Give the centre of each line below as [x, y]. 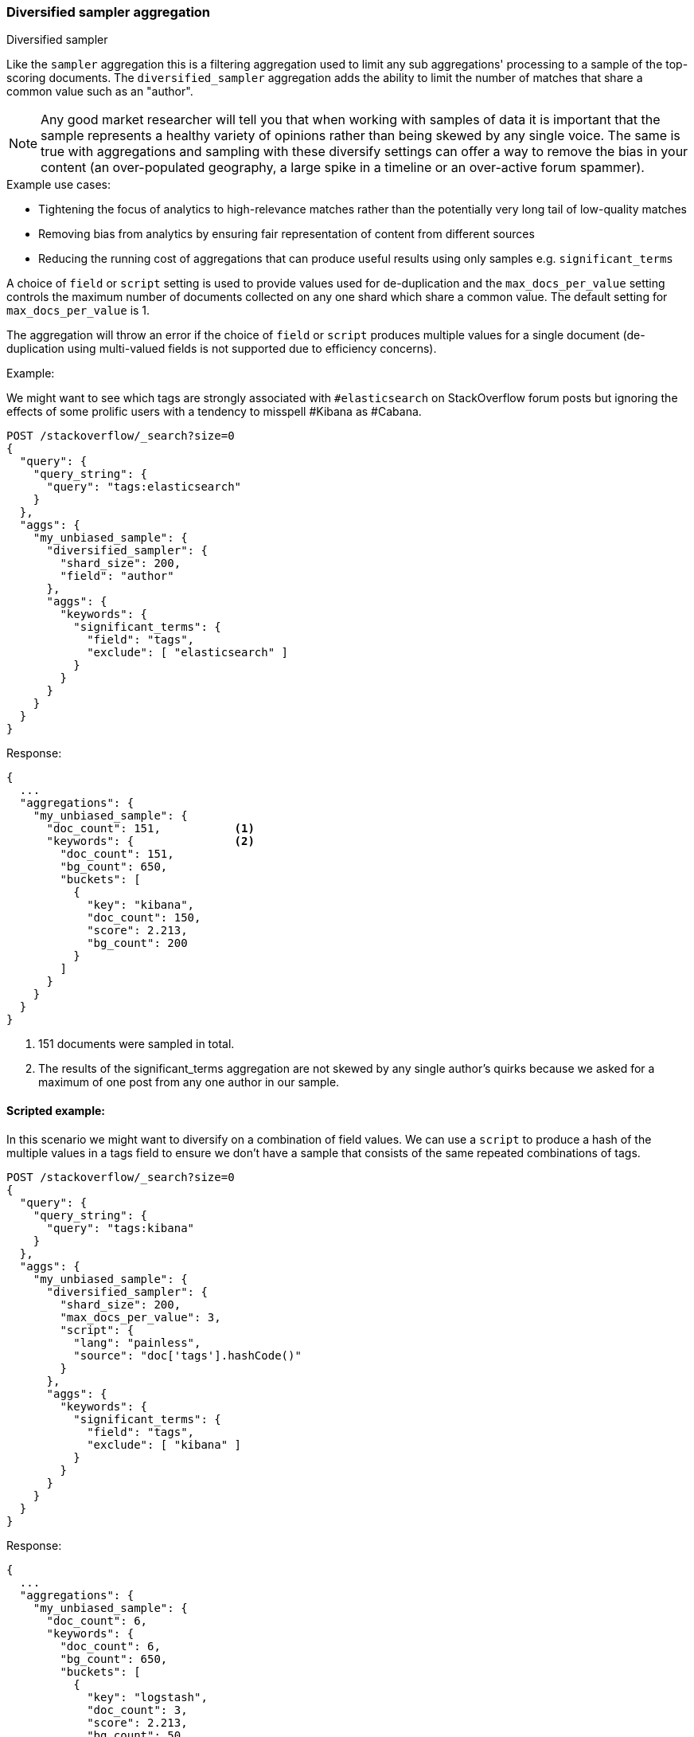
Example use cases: [58, 185]
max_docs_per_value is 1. [78, 311]
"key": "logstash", [147, 1697]
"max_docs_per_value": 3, [140, 1317]
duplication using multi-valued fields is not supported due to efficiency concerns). [222, 349]
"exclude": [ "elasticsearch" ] [188, 653]
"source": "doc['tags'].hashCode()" [187, 1355]
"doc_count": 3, [137, 1710]
